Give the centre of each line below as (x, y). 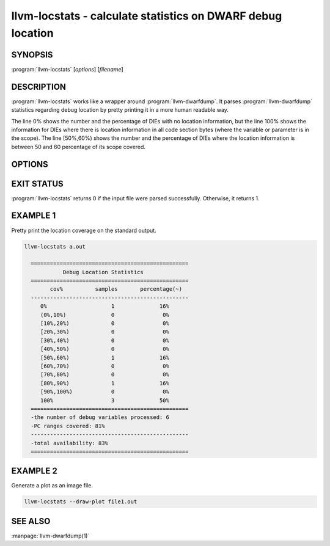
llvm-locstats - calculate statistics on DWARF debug (147, 16)
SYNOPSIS (32, 55)
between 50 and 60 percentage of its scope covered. (79, 147)
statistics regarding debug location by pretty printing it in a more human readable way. (120, 110)
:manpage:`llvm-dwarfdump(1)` (50, 536)
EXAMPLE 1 (34, 216)
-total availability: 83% (69, 443)
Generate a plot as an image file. (52, 486)
